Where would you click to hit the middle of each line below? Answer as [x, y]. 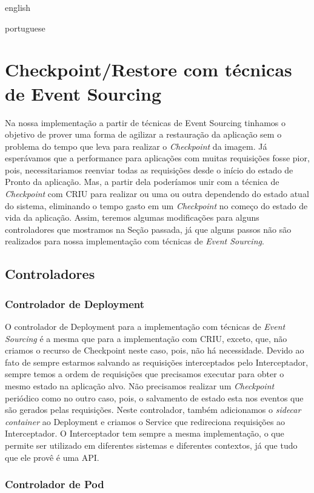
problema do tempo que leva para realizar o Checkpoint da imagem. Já [136, 146]
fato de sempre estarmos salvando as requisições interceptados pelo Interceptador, [157, 362]
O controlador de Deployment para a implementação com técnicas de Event [145, 327]
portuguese [25, 28]
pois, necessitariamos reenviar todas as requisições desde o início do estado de [149, 169]
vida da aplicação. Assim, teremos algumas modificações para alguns [132, 217]
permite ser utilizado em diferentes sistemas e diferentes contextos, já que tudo [151, 445]
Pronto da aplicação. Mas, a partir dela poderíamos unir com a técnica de [142, 182]
